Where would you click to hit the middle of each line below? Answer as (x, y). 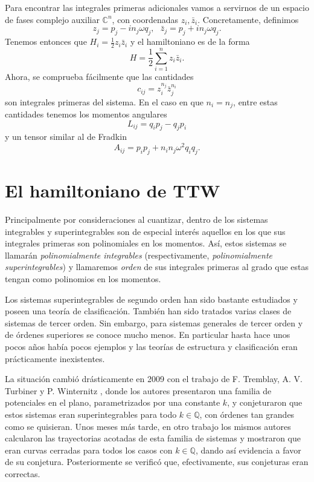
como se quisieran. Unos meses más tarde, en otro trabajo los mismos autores (148, 426)
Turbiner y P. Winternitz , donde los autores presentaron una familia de (138, 390)
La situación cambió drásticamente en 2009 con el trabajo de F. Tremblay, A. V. (154, 379)
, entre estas (255, 101)
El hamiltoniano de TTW (113, 190)
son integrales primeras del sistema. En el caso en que (104, 101)
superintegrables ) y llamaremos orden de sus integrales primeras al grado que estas (157, 267)
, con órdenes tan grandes (247, 414)
